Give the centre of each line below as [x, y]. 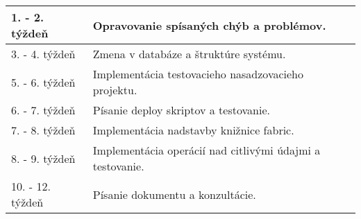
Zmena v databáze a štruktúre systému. [189, 54]
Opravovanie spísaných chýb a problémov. [209, 25]
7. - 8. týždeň [43, 130]
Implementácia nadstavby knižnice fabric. [193, 130]
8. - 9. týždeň [43, 158]
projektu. [115, 90]
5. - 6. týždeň [43, 82]
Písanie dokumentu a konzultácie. [174, 194]
